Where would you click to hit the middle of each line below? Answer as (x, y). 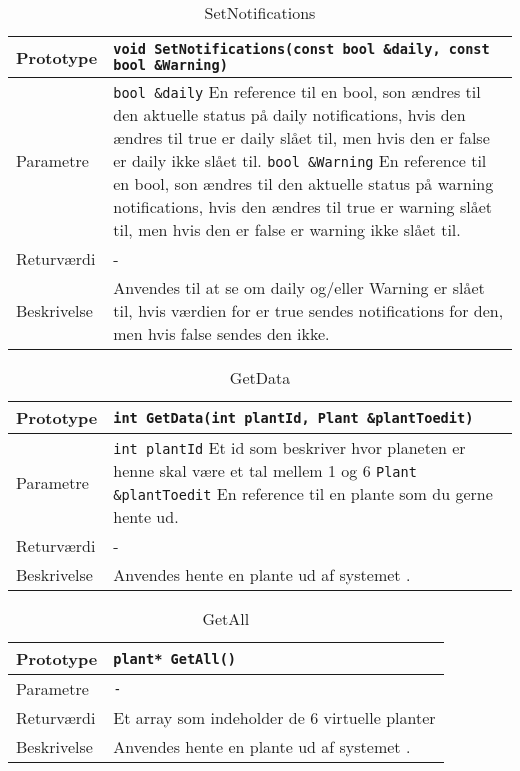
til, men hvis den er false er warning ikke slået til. (287, 229)
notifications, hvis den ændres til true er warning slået (303, 206)
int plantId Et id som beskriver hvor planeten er (289, 447)
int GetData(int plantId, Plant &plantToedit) (293, 417)
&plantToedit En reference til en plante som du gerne (303, 493)
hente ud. (146, 516)
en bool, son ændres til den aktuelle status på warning (303, 183)
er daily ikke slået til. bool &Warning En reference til (300, 160)
